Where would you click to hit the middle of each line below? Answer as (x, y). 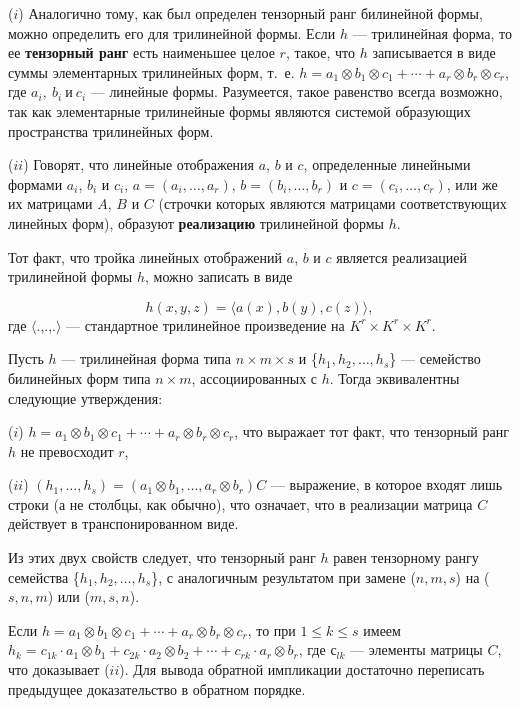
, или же (472, 183)
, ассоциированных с (254, 377)
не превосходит (67, 450)
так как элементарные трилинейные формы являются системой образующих (239, 110)
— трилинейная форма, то (432, 32)
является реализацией (401, 256)
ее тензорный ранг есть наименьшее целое (141, 52)
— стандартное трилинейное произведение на (205, 324)
